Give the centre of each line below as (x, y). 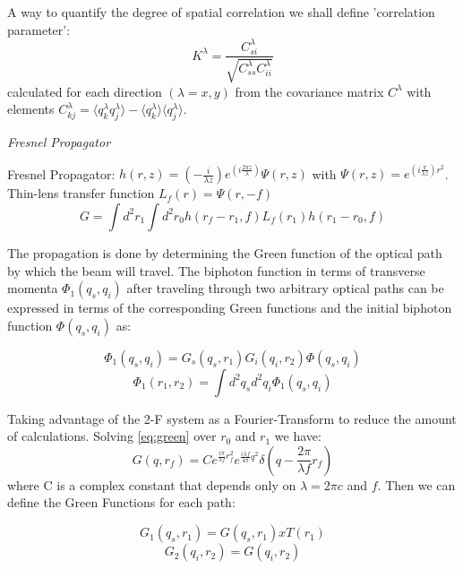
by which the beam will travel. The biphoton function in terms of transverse (216, 270)
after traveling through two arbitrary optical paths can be (285, 288)
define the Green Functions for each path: (121, 502)
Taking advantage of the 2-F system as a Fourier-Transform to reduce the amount (232, 418)
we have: (298, 436)
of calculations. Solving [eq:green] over (112, 436)
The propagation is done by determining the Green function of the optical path (225, 252)
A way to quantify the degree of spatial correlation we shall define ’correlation (221, 12)
